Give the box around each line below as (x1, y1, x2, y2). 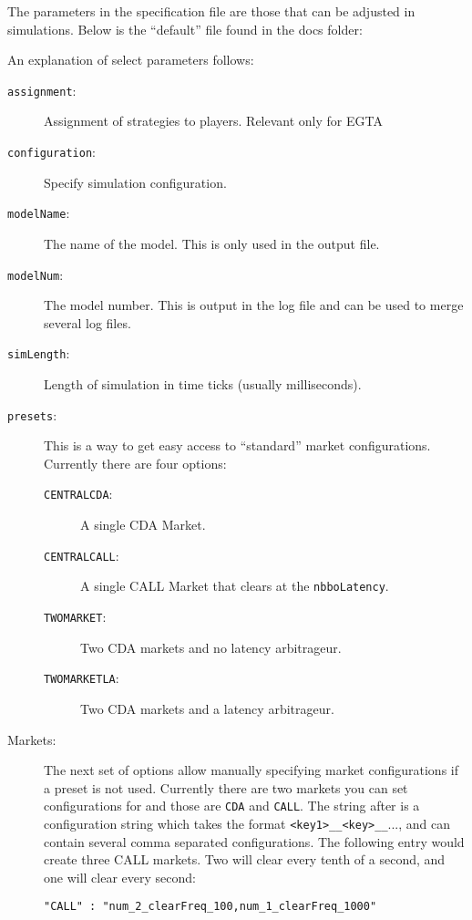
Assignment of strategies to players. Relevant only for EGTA (44, 111, 383, 130)
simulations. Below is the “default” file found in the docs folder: (7, 19, 363, 38)
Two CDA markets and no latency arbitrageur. (80, 637, 342, 656)
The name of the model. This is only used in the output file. (44, 233, 380, 253)
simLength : (7, 344, 70, 363)
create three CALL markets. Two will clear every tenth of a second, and (44, 850, 446, 869)
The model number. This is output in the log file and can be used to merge (44, 295, 464, 315)
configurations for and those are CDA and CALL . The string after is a (44, 796, 420, 815)
